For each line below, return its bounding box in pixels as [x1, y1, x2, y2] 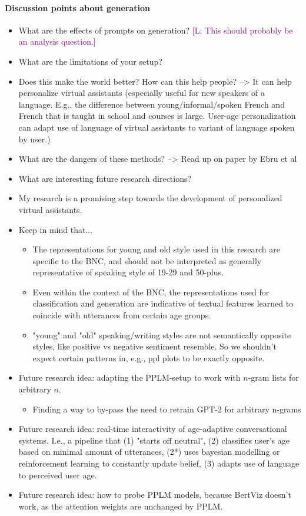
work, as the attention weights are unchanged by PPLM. [18, 500, 223, 512]
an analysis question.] [18, 35, 96, 48]
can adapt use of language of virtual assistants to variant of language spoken [18, 121, 295, 133]
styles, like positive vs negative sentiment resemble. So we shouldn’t [32, 340, 277, 352]
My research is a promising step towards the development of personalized [18, 192, 282, 204]
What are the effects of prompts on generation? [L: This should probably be [18, 24, 293, 36]
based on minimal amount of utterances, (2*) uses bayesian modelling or [18, 445, 280, 458]
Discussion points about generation [5, 1, 150, 14]
